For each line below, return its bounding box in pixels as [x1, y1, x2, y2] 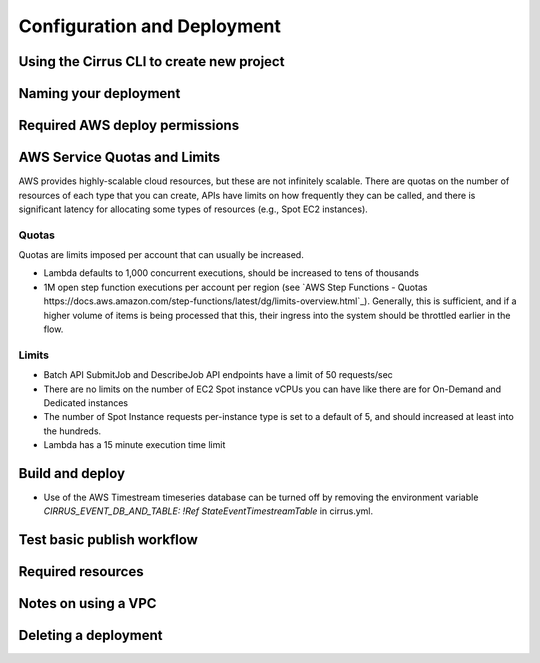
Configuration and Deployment [18, 15, 282, 37]
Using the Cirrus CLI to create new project [18, 53, 285, 70]
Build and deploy [18, 465, 125, 482]
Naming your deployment [18, 85, 181, 102]
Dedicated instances [43, 396, 129, 409]
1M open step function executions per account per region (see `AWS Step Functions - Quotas [43, 281, 428, 293]
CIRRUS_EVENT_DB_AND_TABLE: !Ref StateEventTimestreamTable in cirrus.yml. [43, 505, 374, 517]
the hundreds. [43, 425, 102, 437]
